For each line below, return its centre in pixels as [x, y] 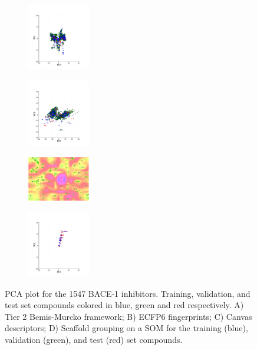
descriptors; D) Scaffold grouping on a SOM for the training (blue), [126, 328]
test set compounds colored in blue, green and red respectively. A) [124, 305]
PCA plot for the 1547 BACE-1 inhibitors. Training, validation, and [128, 293]
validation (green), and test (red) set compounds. [94, 339]
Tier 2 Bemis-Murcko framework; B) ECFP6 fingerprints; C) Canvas [128, 316]
